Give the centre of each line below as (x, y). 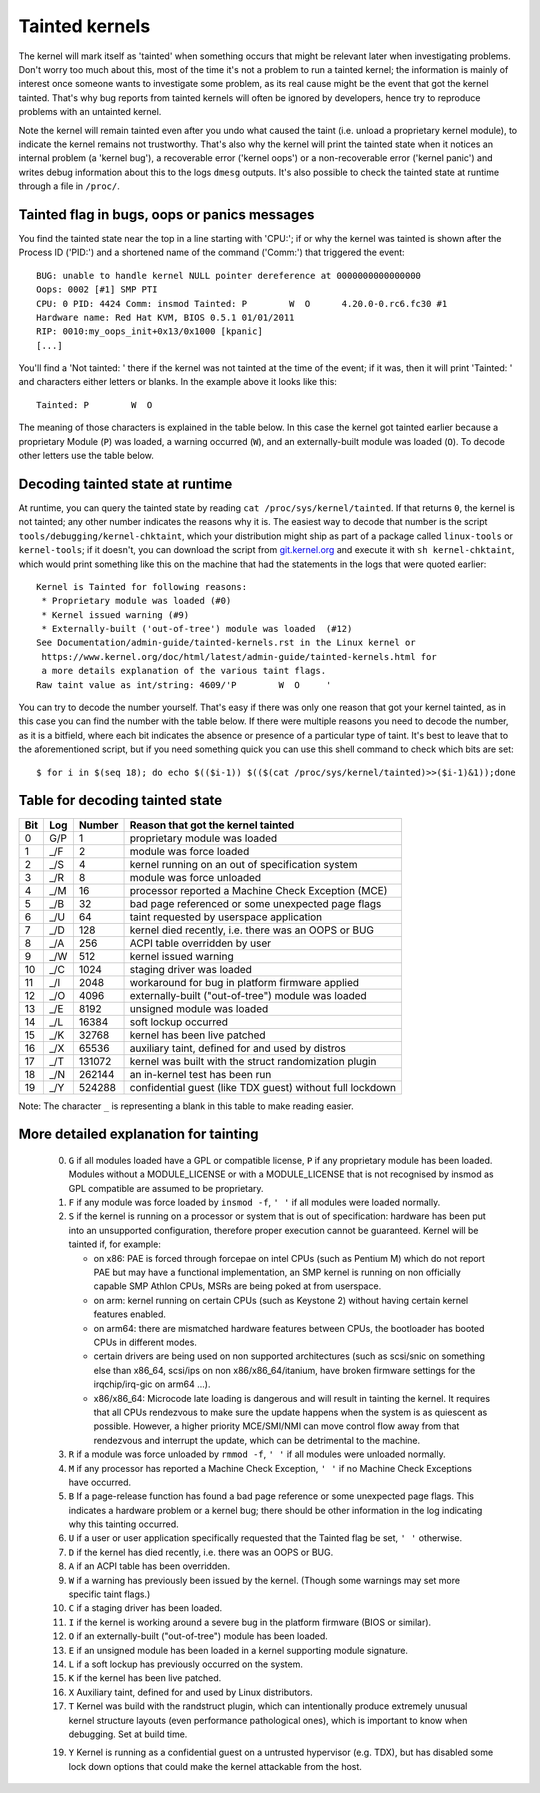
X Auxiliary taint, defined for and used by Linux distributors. (191, 1692)
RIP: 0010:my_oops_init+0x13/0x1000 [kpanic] (150, 331)
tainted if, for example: (115, 1244)
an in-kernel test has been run (200, 1074)
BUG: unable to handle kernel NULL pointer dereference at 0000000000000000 (229, 275)
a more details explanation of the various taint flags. (184, 671)
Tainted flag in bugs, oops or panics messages (166, 214)
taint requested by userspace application (226, 917)
